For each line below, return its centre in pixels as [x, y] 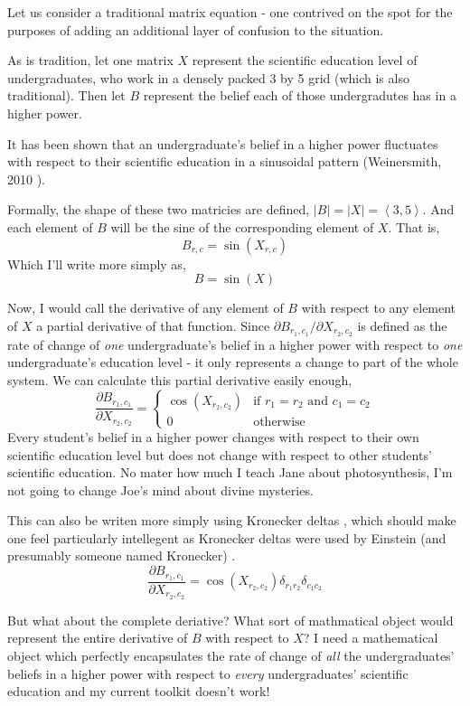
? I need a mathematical [371, 638]
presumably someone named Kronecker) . [122, 555]
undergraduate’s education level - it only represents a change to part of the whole [233, 362]
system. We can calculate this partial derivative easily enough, [180, 379]
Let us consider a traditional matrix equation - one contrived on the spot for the [230, 12]
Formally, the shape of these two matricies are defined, [159, 209]
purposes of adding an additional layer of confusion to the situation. [196, 29]
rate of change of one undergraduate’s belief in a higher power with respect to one [235, 344]
